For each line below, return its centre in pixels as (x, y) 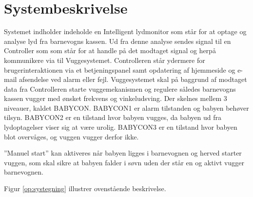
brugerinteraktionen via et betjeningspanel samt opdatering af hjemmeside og (120, 69)
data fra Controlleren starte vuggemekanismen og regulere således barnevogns (120, 89)
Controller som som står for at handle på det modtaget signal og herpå (110, 50)
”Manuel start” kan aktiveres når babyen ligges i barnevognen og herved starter (123, 153)
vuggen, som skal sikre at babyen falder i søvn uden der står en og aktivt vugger (124, 162)
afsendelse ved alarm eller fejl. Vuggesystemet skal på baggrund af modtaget (133, 79)
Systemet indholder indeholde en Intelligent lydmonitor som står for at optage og (125, 31)
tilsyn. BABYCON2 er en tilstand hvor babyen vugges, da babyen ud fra (113, 117)
